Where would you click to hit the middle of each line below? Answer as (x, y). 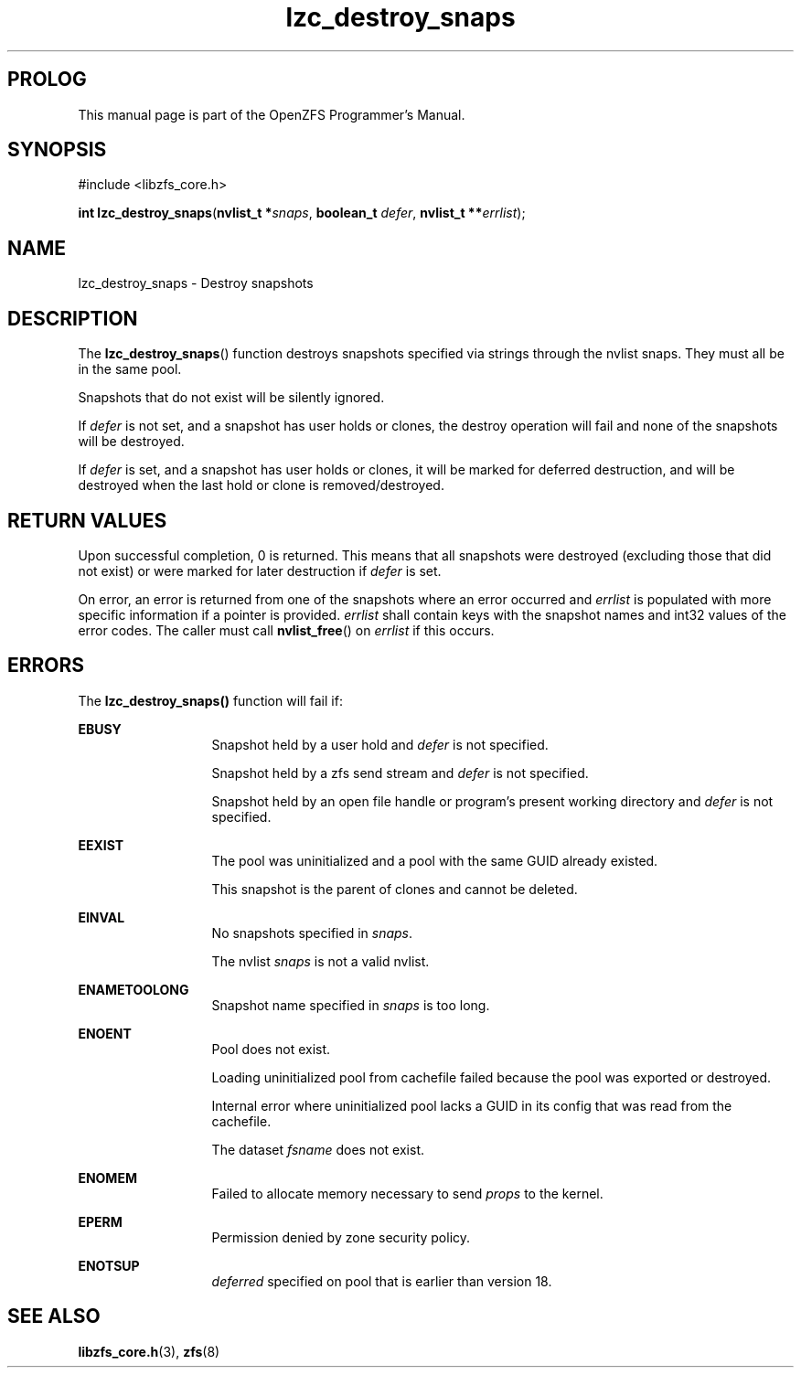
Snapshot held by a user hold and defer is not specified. (380, 744)
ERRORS (46, 666)
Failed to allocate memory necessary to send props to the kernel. (407, 1193)
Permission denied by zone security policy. (341, 1237)
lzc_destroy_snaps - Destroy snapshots (196, 283)
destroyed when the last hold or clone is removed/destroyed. (261, 485)
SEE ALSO (54, 1316)
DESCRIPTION (73, 318)
